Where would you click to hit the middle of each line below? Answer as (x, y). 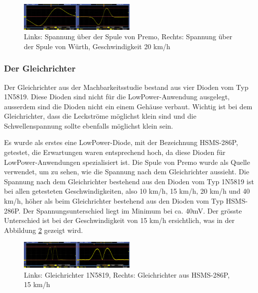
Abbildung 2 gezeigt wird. (44, 230)
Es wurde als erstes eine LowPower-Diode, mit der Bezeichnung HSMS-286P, (121, 142)
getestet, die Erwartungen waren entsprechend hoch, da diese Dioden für (115, 152)
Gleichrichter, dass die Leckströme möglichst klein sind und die (100, 116)
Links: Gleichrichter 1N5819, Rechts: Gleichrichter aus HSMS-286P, (127, 274)
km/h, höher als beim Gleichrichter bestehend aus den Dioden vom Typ (114, 201)
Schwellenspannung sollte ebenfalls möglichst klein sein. (89, 125)
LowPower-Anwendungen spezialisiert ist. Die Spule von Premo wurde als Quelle (127, 162)
